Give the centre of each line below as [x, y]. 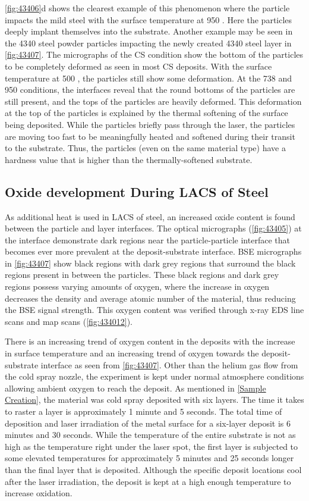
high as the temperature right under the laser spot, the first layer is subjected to [152, 446]
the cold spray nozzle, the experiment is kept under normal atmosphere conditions [154, 376]
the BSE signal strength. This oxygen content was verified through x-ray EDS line [154, 310]
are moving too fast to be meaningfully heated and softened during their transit [150, 136]
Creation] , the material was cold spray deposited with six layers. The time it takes [154, 400]
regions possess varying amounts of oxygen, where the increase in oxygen [137, 286]
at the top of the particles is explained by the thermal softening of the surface [146, 113]
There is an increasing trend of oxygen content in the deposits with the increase [150, 341]
